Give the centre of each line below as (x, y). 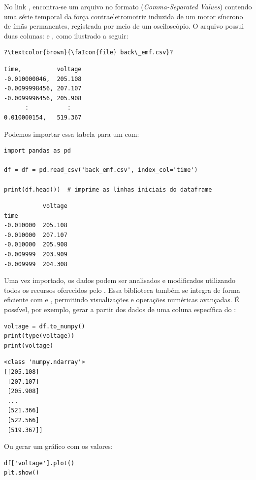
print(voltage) (29, 345)
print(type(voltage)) (39, 336)
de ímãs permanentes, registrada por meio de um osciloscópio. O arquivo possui (124, 26)
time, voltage (43, 69)
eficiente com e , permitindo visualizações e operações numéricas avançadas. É (122, 300)
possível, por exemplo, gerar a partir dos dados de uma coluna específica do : (120, 309)
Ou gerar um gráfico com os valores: (58, 446)
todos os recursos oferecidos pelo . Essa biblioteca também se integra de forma (122, 290)
